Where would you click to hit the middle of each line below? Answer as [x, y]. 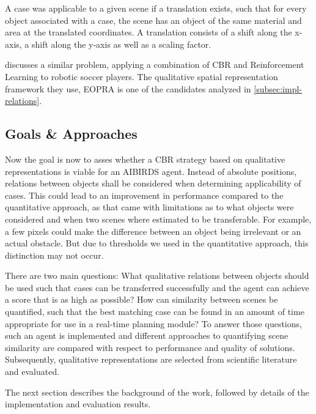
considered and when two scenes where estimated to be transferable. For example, [158, 219]
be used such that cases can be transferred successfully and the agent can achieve [157, 287]
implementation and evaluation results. [78, 404]
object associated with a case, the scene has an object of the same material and [153, 20]
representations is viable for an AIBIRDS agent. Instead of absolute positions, [151, 171]
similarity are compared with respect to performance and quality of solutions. [150, 347]
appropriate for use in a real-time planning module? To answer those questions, [153, 323]
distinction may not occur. [54, 255]
